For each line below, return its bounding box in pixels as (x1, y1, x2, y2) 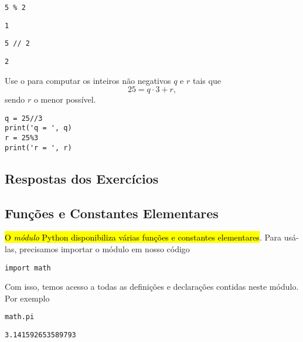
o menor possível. (33, 93, 96, 106)
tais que (192, 74, 221, 86)
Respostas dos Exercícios (5, 169, 159, 187)
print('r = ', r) (5, 143, 72, 152)
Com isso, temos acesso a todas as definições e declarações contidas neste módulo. (5, 280, 299, 293)
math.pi (5, 313, 35, 321)
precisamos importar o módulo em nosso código (19, 243, 190, 255)
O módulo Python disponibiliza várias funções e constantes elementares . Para (5, 231, 282, 243)
